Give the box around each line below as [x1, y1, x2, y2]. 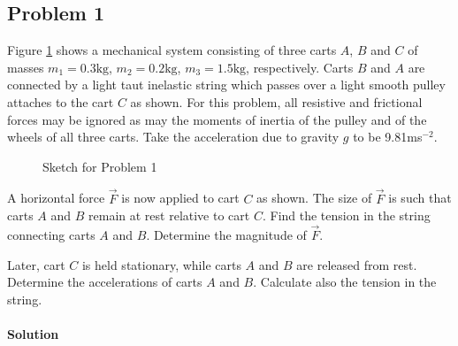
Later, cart [7, 255, 65, 273]
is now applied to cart [121, 188, 240, 207]
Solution [7, 324, 59, 342]
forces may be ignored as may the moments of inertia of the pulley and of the [7, 110, 427, 128]
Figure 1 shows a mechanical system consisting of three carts [7, 41, 337, 59]
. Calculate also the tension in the [253, 273, 437, 291]
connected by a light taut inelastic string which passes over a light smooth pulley [7, 75, 446, 94]
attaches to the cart [7, 92, 114, 111]
